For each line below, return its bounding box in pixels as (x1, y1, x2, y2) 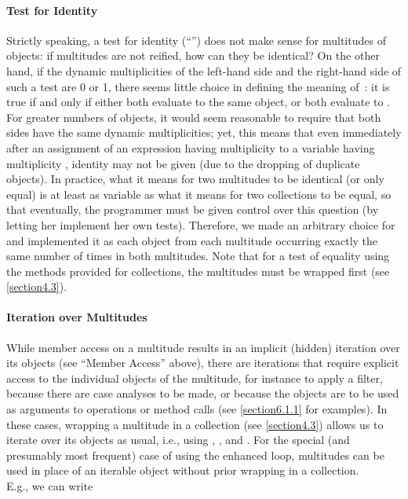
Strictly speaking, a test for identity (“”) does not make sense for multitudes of (6, 31, 386, 48)
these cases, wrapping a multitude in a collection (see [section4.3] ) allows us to (6, 416, 384, 432)
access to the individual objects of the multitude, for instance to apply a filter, (6, 369, 383, 386)
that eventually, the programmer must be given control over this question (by (6, 201, 379, 218)
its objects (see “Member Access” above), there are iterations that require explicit (6, 354, 399, 371)
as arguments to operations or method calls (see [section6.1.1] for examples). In (6, 401, 388, 417)
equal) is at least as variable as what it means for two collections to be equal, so (6, 185, 392, 202)
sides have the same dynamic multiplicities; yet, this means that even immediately (6, 124, 402, 141)
